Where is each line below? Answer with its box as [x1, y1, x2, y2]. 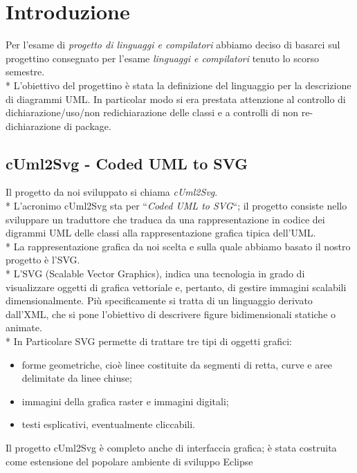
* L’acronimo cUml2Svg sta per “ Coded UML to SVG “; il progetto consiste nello [6, 198, 347, 213]
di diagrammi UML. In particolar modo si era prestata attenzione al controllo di [6, 91, 346, 106]
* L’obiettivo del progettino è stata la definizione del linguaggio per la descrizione [6, 77, 351, 92]
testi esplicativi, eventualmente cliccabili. [21, 417, 195, 432]
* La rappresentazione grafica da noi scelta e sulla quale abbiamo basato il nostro [6, 239, 351, 253]
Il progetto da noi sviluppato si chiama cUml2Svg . [6, 185, 218, 199]
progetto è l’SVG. [6, 252, 80, 267]
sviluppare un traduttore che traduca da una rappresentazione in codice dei [6, 212, 325, 226]
